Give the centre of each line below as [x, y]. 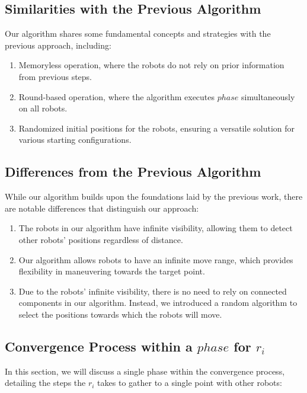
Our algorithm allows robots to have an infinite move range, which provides [156, 259]
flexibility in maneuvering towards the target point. [112, 271]
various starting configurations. [75, 140]
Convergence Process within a [99, 346]
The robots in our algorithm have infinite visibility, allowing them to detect [156, 228]
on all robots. [43, 108]
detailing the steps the [45, 383]
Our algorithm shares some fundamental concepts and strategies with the [138, 33]
